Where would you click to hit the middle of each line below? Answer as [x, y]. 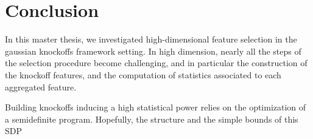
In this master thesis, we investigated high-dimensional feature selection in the [151, 39]
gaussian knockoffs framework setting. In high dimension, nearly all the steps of [153, 51]
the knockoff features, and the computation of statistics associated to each [143, 74]
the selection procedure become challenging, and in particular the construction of [156, 63]
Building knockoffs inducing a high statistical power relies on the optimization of [156, 107]
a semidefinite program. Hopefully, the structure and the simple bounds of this [152, 119]
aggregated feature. [41, 86]
